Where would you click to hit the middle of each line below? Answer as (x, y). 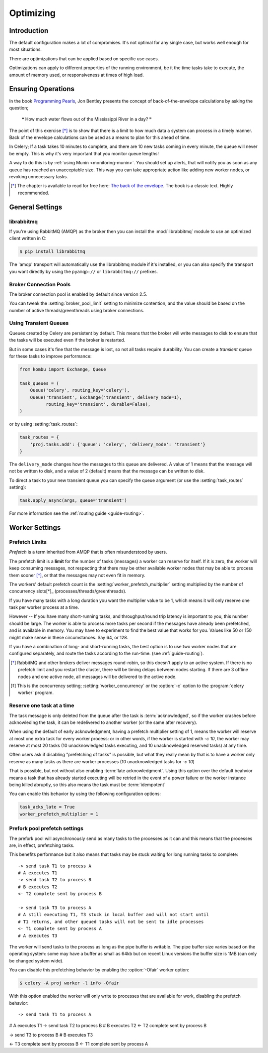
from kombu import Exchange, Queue (63, 369)
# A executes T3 (38, 936)
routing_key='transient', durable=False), (98, 404)
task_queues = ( (39, 383)
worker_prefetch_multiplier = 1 (59, 814)
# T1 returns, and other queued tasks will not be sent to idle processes (111, 922)
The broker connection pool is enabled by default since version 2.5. (78, 294)
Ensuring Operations (42, 89)
